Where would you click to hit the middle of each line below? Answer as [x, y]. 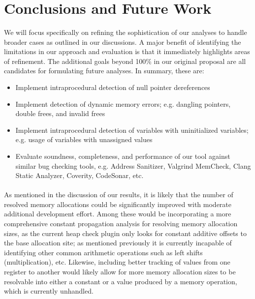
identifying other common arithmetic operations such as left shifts [103, 252]
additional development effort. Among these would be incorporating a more [118, 214]
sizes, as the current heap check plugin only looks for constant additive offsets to [125, 233]
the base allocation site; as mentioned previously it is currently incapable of [118, 243]
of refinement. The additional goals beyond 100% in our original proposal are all [125, 61]
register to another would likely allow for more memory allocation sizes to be [120, 272]
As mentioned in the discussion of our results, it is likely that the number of [119, 194]
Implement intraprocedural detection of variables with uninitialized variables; [132, 130]
